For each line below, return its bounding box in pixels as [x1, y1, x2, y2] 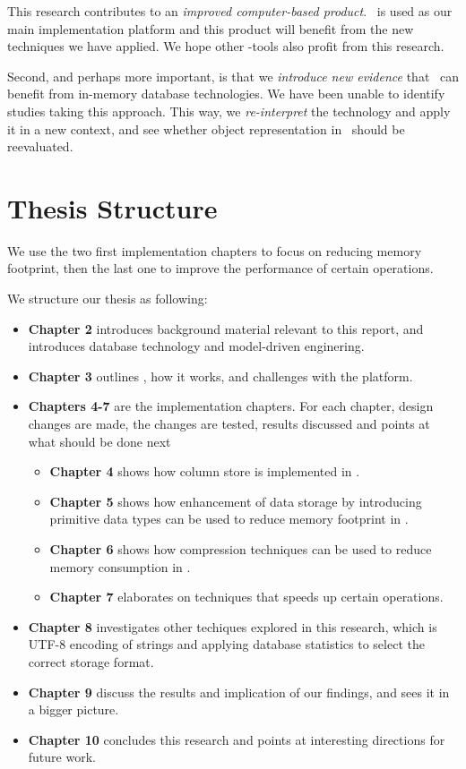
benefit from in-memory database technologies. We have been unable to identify [7, 84, 445, 103]
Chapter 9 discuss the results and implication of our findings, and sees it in [28, 682, 450, 701]
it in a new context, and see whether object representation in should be [7, 119, 405, 138]
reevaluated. [7, 137, 73, 156]
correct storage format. [28, 652, 154, 671]
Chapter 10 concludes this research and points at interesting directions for [28, 730, 445, 748]
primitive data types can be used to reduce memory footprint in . [49, 509, 409, 528]
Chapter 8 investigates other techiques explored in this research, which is [28, 617, 437, 636]
